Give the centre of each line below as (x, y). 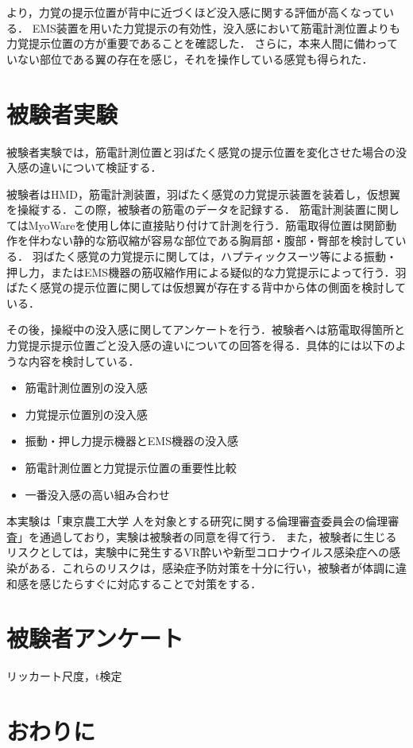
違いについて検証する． (100, 167)
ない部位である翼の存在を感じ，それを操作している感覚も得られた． (195, 58)
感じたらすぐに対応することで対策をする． (151, 583)
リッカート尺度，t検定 (64, 676)
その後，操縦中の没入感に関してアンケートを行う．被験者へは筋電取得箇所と (206, 329)
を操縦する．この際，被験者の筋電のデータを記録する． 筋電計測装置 (186, 209)
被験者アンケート (95, 638)
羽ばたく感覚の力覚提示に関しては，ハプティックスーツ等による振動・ (214, 256)
